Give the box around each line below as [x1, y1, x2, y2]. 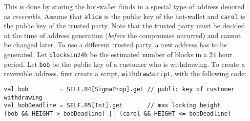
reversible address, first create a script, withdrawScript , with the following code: [4, 68, 247, 79]
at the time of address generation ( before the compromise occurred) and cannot [4, 30, 241, 40]
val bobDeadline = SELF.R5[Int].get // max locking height [4, 102, 221, 109]
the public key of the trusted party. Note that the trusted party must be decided [4, 20, 245, 31]
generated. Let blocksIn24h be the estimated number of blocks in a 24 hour [4, 49, 232, 60]
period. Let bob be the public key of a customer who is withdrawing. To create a [4, 59, 245, 69]
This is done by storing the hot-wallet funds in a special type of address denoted [4, 1, 245, 11]
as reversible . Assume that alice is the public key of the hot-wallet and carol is [4, 11, 245, 21]
